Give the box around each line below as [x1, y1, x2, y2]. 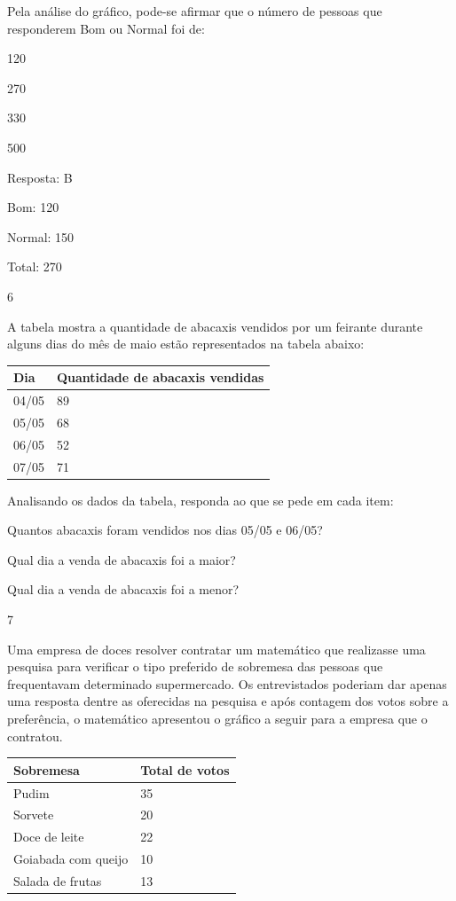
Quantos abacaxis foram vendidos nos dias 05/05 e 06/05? [7, 521, 323, 539]
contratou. [7, 726, 63, 745]
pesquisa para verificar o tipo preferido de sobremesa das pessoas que [7, 657, 383, 676]
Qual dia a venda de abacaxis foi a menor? [7, 580, 240, 599]
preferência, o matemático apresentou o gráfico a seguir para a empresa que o [7, 709, 428, 728]
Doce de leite [13, 827, 84, 846]
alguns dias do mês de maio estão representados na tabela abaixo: [7, 334, 365, 353]
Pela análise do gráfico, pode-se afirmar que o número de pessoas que [7, 2, 382, 20]
